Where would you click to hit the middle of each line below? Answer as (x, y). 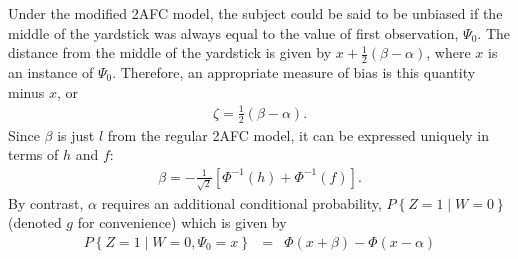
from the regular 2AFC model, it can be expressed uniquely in (298, 134)
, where (448, 52)
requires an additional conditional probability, (241, 202)
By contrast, (46, 202)
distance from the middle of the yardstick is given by (170, 52)
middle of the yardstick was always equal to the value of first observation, (233, 32)
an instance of (51, 72)
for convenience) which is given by (182, 222)
